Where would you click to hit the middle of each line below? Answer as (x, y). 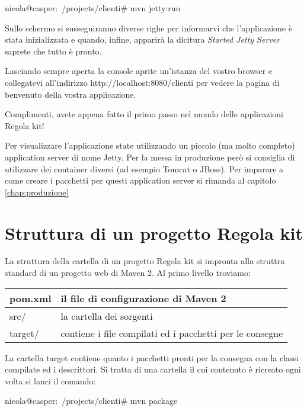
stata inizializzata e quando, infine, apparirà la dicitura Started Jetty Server (143, 39)
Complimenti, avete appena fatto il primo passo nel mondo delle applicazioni (144, 114)
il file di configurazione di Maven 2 (143, 298)
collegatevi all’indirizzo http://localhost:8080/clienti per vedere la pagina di (142, 82)
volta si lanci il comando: (50, 381)
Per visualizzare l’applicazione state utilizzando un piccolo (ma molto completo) (150, 145)
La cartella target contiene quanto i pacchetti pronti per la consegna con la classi (152, 357)
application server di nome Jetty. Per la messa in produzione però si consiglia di (150, 157)
